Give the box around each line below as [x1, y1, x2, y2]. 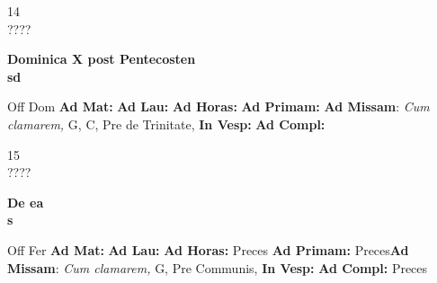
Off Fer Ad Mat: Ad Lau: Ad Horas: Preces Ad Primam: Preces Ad [7, 240, 409, 259]
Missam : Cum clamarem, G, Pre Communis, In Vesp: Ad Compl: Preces [7, 258, 428, 277]
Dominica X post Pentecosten [7, 49, 196, 68]
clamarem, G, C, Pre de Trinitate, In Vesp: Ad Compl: [7, 114, 326, 133]
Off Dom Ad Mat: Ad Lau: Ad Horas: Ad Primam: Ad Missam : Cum [7, 97, 430, 116]
